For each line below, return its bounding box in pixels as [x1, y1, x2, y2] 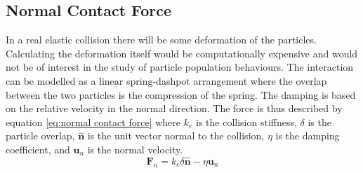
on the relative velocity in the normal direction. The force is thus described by [6, 101, 343, 116]
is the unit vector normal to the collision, [87, 128, 265, 143]
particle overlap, [6, 128, 75, 143]
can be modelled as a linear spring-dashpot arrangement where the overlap [6, 73, 327, 88]
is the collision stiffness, [196, 114, 297, 129]
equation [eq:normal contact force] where [6, 114, 181, 129]
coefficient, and [6, 141, 70, 156]
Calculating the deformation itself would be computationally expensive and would [6, 46, 358, 60]
